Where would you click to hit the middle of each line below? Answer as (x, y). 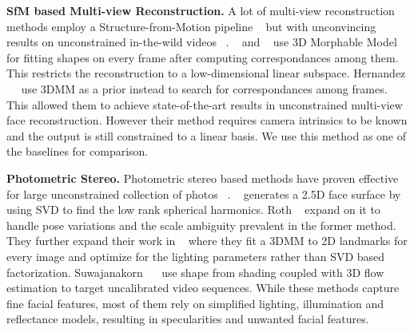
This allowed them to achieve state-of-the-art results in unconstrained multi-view (205, 104)
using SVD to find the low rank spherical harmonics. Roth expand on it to (193, 209)
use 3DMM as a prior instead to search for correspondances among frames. (204, 88)
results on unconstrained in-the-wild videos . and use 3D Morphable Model (202, 42)
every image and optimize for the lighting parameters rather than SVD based (196, 256)
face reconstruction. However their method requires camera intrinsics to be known (207, 120)
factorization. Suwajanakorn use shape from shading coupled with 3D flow (195, 272)
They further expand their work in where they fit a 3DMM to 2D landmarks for (207, 241)
